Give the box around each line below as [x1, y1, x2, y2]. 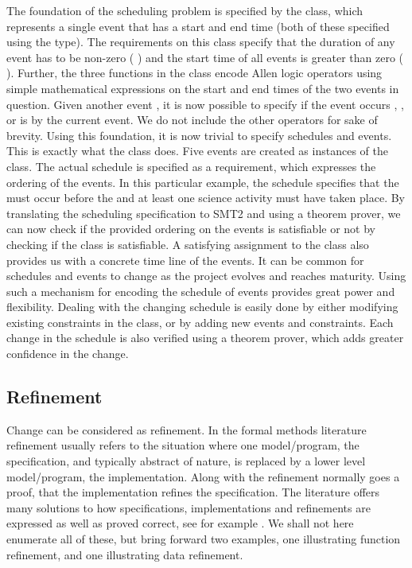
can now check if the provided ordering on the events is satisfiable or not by [6, 220, 376, 237]
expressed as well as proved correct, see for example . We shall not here [6, 515, 354, 531]
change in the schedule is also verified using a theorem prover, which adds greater [6, 329, 404, 346]
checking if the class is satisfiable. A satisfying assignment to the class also [6, 235, 369, 252]
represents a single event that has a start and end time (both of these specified [6, 18, 390, 34]
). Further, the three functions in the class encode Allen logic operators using [6, 64, 383, 81]
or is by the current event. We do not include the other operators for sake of [6, 111, 378, 128]
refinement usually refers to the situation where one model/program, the [6, 437, 360, 453]
